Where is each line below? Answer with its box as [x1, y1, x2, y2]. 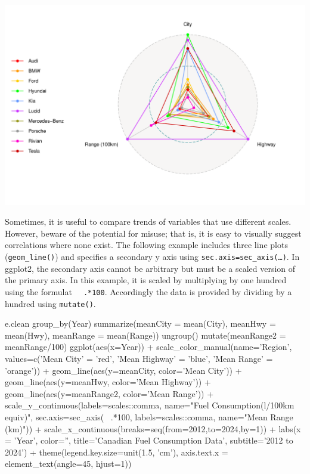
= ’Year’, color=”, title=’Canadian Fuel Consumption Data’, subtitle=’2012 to [5, 434, 293, 447]
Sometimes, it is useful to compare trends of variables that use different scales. [5, 215, 292, 228]
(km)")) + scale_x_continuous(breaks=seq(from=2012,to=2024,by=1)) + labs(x [5, 422, 301, 435]
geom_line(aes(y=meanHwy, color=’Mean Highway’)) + [5, 376, 211, 388]
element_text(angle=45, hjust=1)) [5, 457, 132, 470]
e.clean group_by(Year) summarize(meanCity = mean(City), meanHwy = [5, 317, 276, 330]
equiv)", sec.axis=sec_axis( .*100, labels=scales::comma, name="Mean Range [5, 410, 293, 423]
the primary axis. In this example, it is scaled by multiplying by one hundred [5, 274, 287, 286]
